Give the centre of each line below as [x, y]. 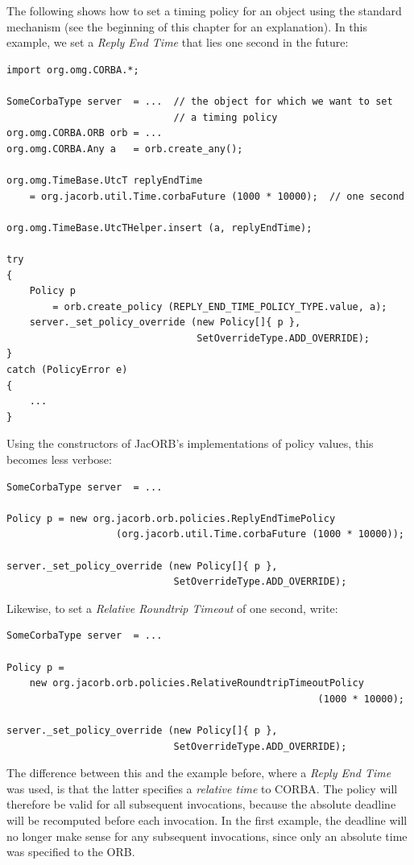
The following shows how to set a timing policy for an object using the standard [204, 10]
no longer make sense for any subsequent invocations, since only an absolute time [207, 836]
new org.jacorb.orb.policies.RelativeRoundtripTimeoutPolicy [197, 683]
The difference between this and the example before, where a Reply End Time [199, 773]
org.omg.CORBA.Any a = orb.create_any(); [125, 149]
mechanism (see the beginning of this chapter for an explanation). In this [187, 26]
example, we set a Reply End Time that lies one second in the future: [178, 42]
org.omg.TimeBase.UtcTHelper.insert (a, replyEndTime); [159, 228]
